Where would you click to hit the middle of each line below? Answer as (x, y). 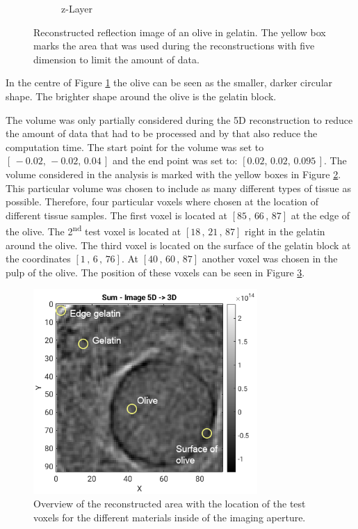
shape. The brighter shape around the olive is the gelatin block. (141, 96)
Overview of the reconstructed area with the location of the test (170, 504)
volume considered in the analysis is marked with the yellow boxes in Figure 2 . (173, 174)
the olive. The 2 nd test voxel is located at (93, 230)
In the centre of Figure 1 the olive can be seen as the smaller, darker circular (169, 82)
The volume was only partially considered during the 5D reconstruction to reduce (179, 119)
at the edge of (320, 215)
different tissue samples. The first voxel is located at (116, 215)
